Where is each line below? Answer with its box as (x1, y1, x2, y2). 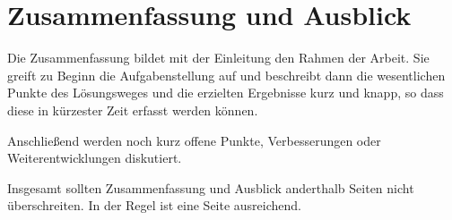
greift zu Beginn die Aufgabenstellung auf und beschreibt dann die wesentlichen (7, 65, 446, 84)
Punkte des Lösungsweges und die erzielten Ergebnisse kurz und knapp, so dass (7, 83, 444, 102)
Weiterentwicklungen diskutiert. (7, 148, 182, 167)
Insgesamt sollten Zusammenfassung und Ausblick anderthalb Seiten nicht (7, 178, 414, 197)
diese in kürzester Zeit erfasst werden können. (7, 100, 258, 119)
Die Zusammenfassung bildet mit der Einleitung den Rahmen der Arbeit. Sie (7, 48, 430, 67)
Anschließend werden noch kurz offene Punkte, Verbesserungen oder (7, 131, 381, 149)
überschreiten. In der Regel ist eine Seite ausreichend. (7, 196, 302, 215)
